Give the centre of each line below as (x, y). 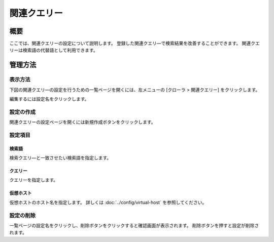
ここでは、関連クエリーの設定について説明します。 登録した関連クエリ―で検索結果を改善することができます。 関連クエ (134, 44)
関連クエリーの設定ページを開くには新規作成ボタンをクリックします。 (82, 122)
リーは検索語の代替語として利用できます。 (54, 50)
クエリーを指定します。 (34, 180)
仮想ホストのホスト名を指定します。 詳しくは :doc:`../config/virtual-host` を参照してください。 (108, 202)
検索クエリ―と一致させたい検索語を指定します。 (60, 158)
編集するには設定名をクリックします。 (49, 99)
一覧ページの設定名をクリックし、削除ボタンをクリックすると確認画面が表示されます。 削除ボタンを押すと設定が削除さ (134, 226)
